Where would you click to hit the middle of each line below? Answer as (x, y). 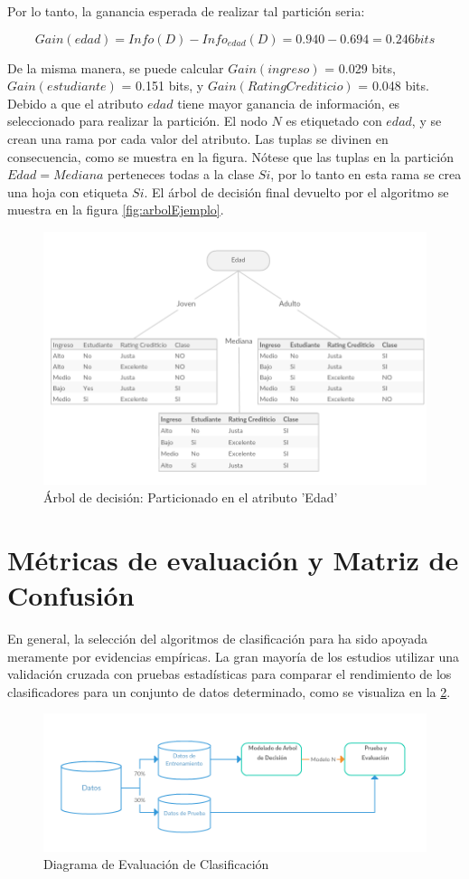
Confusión (71, 595)
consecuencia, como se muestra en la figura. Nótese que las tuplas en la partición (231, 156)
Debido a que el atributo (75, 103)
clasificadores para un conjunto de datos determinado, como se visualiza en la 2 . (229, 691)
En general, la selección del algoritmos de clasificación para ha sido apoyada (217, 639)
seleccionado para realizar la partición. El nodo (137, 121)
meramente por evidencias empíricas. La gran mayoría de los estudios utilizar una (234, 656)
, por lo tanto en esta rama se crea (366, 174)
